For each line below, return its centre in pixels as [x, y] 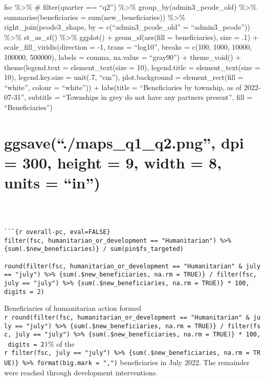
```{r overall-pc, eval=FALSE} [57, 232]
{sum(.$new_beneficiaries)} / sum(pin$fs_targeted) [94, 249]
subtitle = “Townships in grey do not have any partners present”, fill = [140, 97]
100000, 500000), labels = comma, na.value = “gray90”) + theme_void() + [123, 57]
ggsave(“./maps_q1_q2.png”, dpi [124, 142]
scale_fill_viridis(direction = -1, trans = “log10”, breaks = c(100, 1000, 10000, [128, 47]
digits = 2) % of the [41, 343]
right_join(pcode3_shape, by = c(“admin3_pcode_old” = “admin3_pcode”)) [127, 27]
